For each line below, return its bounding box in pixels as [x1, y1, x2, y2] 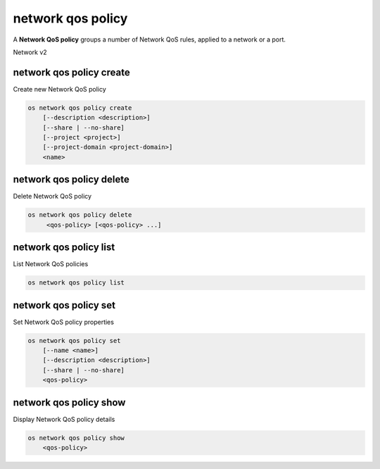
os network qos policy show [27, 434, 125, 442]
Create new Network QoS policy [13, 85, 107, 93]
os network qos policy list [27, 279, 125, 287]
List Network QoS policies [13, 260, 89, 268]
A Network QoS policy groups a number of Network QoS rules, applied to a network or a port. [13, 35, 286, 44]
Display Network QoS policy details [13, 415, 115, 423]
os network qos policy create [27, 104, 132, 112]
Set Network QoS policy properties [13, 318, 114, 326]
